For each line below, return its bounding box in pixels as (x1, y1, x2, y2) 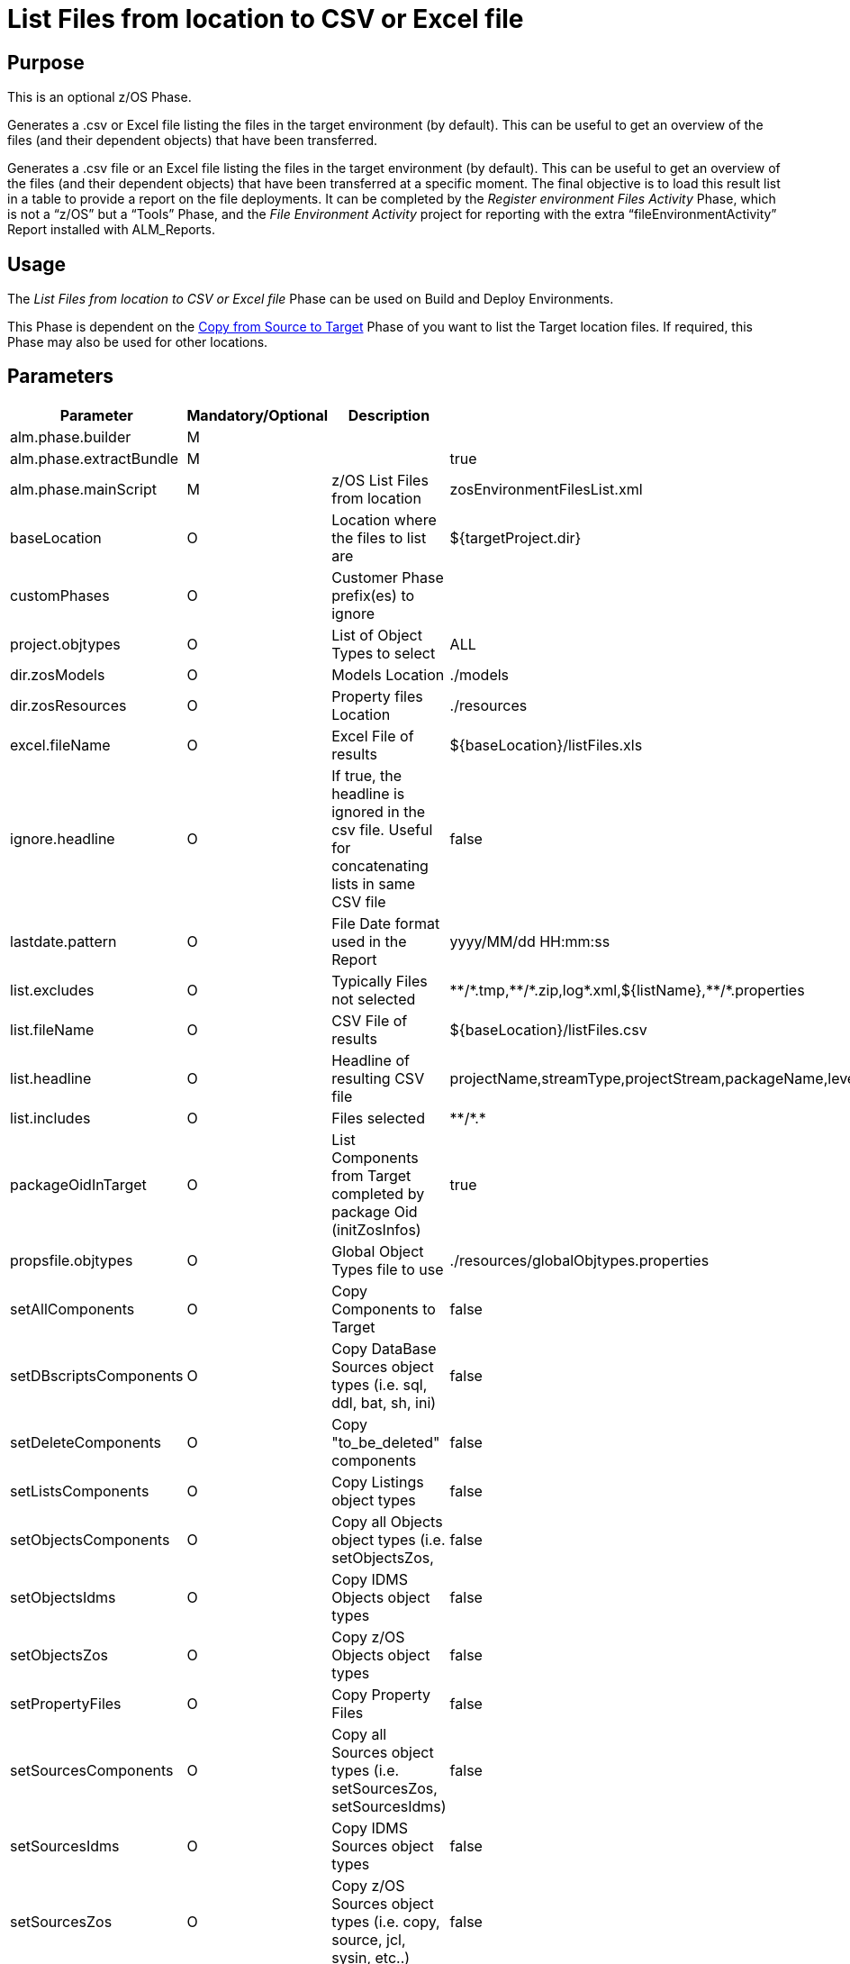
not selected (331, 989, 416, 1008)
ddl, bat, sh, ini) (331, 1393, 437, 1412)
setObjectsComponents (10, 1530, 170, 1549)
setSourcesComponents (10, 1760, 174, 1779)
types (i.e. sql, (331, 1375, 428, 1394)
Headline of (331, 1050, 410, 1069)
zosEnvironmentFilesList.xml (449, 479, 643, 498)
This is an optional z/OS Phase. (7, 89, 192, 105)
